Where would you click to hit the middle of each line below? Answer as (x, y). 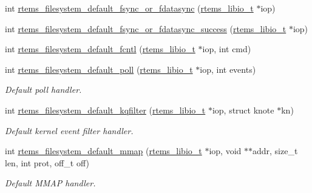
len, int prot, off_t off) (47, 162)
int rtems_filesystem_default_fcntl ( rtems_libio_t (100, 49)
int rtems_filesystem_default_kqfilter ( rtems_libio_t (105, 110)
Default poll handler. (43, 90)
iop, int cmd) (227, 49)
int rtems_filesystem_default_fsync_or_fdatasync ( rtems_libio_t (129, 8)
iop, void (225, 151)
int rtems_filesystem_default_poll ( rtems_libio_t (99, 69)
